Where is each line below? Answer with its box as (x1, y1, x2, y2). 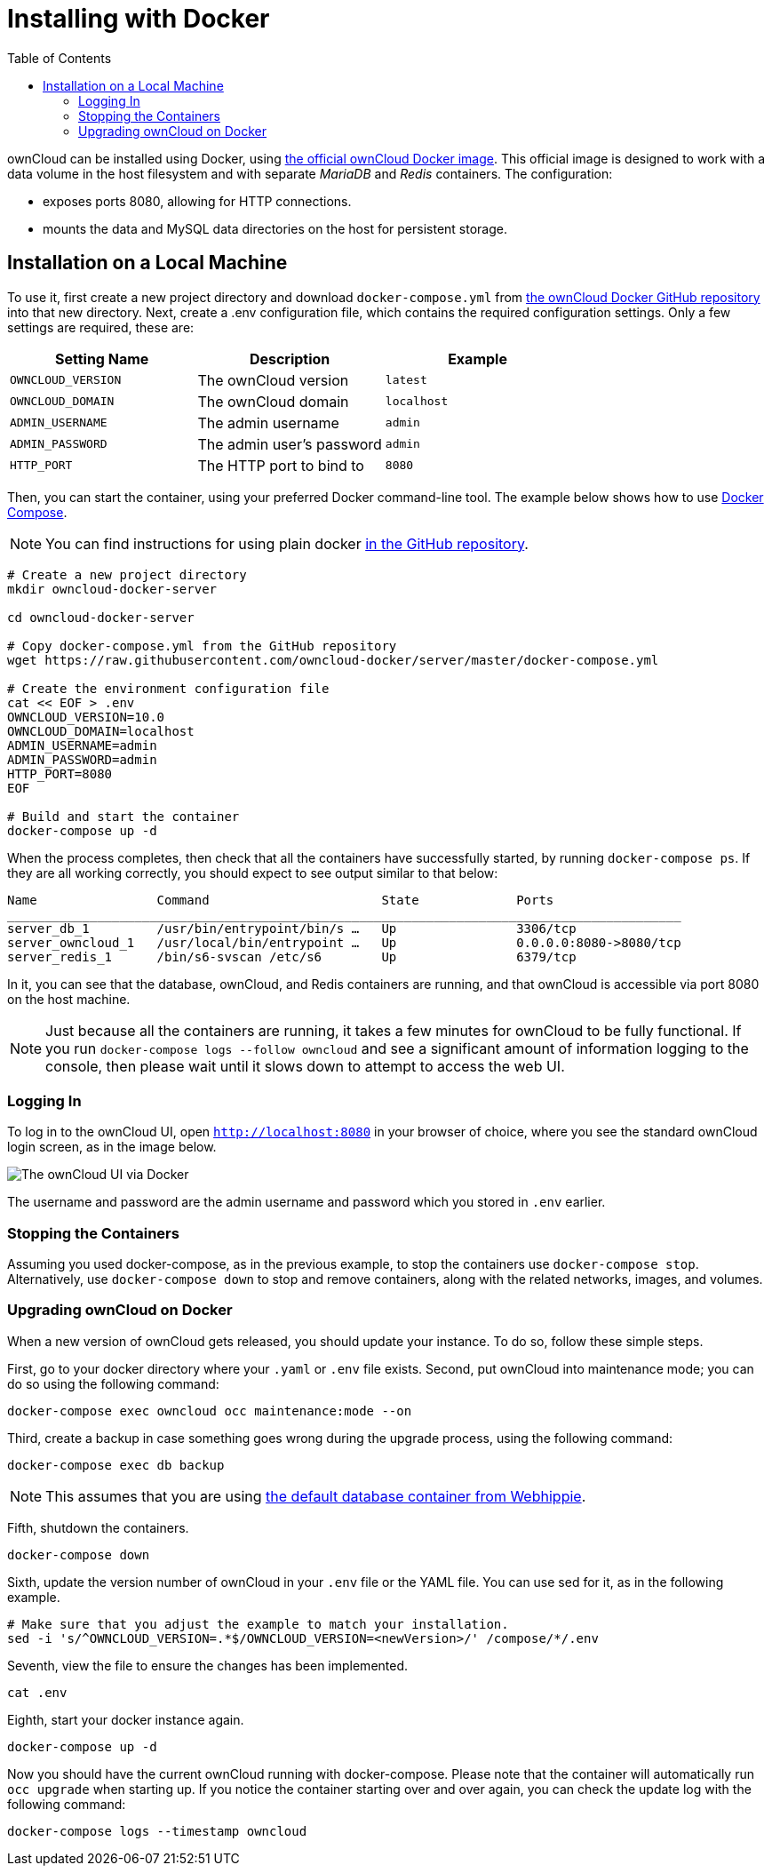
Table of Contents (7, 50, 112, 66)
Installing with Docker (7, 4, 270, 34)
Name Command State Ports (7, 892, 554, 907)
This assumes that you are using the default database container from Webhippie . (45, 1486, 586, 1505)
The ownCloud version (197, 371, 349, 389)
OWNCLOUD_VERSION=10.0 (7, 709, 165, 724)
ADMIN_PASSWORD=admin (7, 752, 157, 767)
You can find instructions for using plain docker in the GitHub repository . (45, 534, 529, 553)
